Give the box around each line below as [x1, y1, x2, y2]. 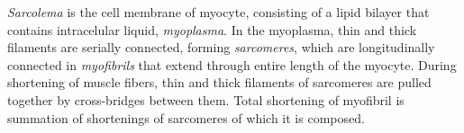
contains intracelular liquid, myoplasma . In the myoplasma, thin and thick [7, 20, 417, 39]
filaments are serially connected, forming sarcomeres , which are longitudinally [7, 38, 435, 57]
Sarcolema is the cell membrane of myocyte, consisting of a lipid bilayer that [7, 3, 430, 21]
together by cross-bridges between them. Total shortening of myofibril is [7, 90, 405, 109]
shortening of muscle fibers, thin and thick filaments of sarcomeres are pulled [7, 73, 432, 92]
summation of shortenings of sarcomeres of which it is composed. [7, 108, 365, 127]
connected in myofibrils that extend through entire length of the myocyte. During [7, 55, 457, 74]
